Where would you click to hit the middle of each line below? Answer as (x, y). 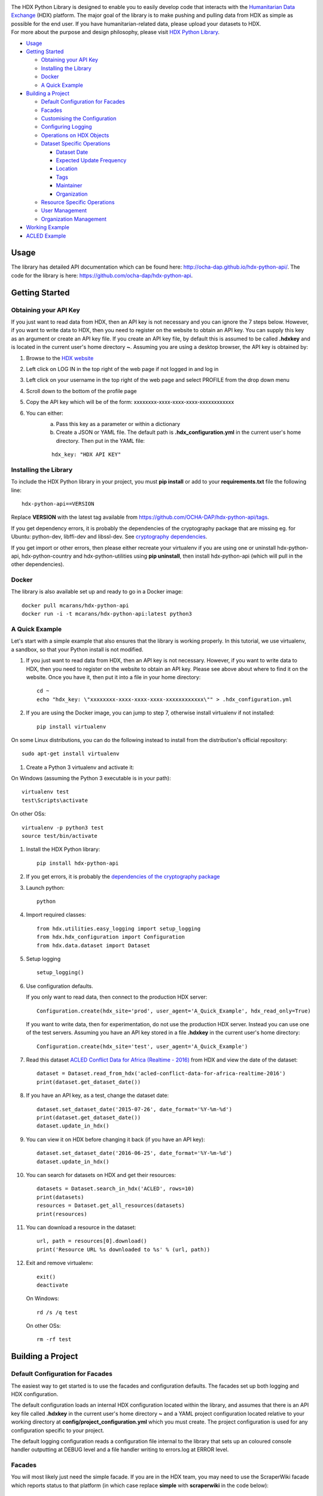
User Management (64, 211)
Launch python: (45, 887)
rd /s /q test (57, 1312)
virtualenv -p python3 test (63, 828)
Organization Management (74, 219)
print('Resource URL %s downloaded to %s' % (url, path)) (124, 1249)
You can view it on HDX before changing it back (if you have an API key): (116, 1139)
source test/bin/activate (60, 836)
